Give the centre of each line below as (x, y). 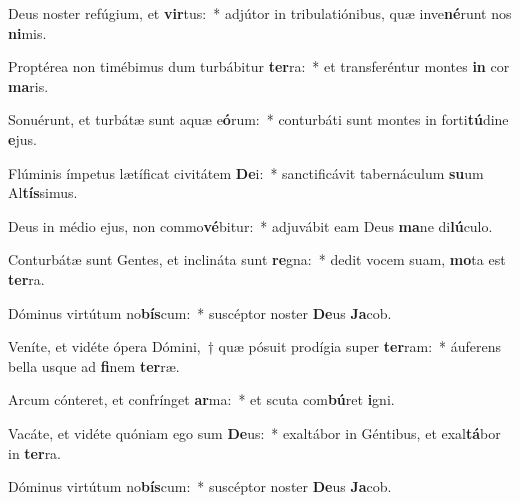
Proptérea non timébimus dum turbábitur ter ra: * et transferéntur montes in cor (259, 66)
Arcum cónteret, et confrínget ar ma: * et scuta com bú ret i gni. (201, 399)
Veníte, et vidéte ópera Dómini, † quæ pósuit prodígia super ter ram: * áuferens (255, 346)
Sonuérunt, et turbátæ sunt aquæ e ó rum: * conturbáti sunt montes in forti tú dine (258, 119)
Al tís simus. (43, 192)
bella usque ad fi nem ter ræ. (94, 365)
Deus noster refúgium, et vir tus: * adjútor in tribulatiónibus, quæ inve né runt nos (260, 13)
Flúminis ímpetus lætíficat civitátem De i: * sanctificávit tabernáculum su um (246, 172)
